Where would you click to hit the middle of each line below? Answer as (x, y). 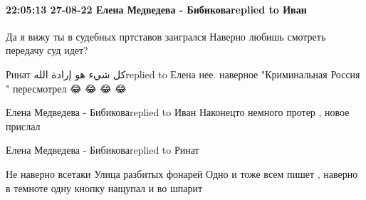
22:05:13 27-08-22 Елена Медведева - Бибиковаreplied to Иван (156, 9)
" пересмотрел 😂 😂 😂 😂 (66, 88)
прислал (23, 126)
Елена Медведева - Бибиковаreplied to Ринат (103, 150)
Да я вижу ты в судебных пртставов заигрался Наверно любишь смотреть (166, 36)
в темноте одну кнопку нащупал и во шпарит (104, 188)
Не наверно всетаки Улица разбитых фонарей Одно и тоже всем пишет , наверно (182, 173)
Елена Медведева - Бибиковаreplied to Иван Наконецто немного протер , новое (178, 112)
